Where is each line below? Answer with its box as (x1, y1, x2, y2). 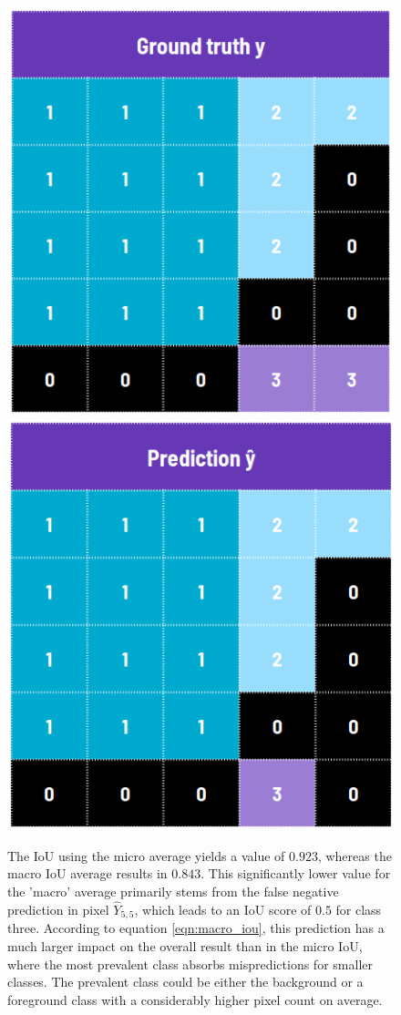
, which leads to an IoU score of (134, 899, 312, 918)
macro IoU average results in (7, 864, 168, 883)
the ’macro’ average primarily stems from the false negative (7, 882, 339, 901)
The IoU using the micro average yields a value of (7, 846, 285, 865)
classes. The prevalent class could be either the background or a (7, 972, 364, 991)
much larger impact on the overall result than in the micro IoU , (7, 936, 363, 955)
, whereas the (317, 846, 392, 865)
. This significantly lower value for (200, 864, 391, 883)
